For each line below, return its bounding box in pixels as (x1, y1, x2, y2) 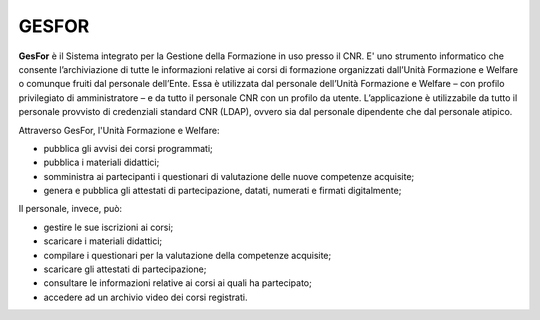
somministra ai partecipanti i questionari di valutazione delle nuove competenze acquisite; (43, 170, 415, 182)
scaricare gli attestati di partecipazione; (43, 263, 207, 275)
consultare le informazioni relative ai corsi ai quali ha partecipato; (43, 277, 312, 289)
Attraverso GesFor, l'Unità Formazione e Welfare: (18, 124, 220, 136)
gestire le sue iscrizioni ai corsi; (43, 221, 174, 233)
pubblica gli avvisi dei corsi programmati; (43, 142, 214, 154)
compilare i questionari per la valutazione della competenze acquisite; (43, 249, 332, 261)
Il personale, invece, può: (18, 203, 123, 215)
